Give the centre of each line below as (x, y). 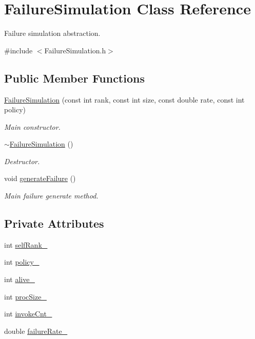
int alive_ (19, 279)
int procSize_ (25, 296)
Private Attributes (54, 223)
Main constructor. (32, 126)
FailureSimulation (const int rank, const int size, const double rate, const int (124, 99)
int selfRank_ (26, 244)
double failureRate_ (36, 331)
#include (18, 50)
